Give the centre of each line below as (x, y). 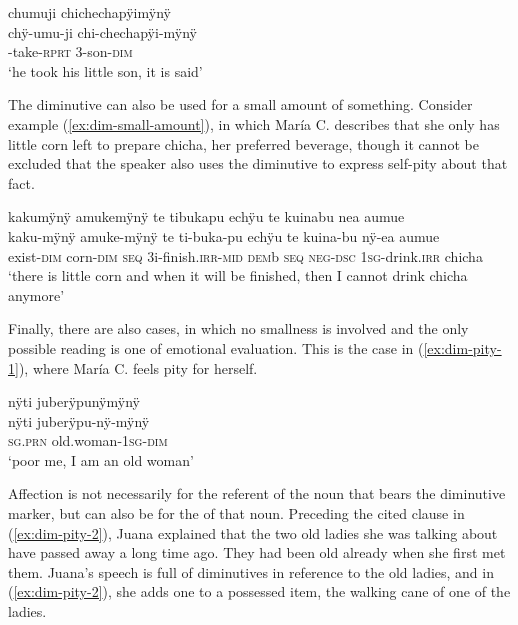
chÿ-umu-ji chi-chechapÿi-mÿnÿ (102, 31)
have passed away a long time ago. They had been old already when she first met (257, 552)
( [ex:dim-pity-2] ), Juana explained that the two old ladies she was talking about (253, 532)
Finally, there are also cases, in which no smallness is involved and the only (238, 328)
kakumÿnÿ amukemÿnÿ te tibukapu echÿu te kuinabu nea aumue (206, 216)
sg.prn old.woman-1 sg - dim (88, 440)
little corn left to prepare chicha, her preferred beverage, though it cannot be (243, 143)
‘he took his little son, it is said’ (105, 70)
